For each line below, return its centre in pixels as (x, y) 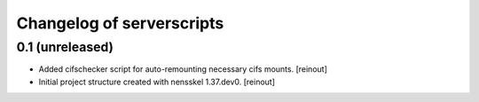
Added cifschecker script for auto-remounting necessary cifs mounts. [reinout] (183, 69)
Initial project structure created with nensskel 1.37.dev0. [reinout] (157, 82)
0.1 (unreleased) (65, 47)
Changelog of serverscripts (120, 23)
